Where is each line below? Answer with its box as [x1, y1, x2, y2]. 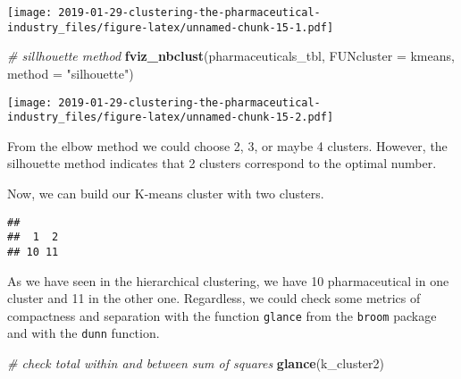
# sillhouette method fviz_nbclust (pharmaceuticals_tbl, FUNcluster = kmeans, [7, 46, 455, 65]
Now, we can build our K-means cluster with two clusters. [7, 184, 324, 202]
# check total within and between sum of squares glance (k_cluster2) [7, 354, 385, 373]
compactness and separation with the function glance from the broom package [7, 306, 437, 324]
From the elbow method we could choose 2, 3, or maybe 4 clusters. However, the [7, 136, 448, 155]
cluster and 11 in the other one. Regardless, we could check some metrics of [7, 289, 421, 307]
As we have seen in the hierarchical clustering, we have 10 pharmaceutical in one [7, 271, 449, 290]
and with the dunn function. [7, 324, 160, 342]
